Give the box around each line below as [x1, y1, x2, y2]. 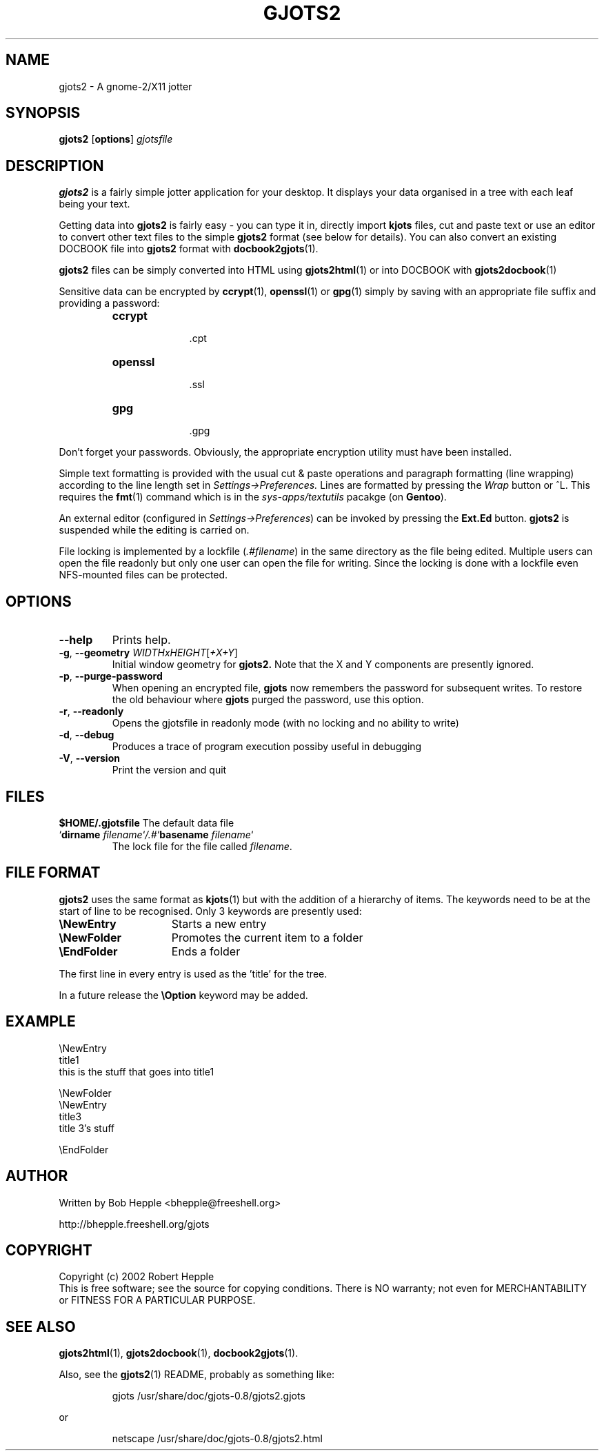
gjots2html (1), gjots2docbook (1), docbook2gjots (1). [59, 1347, 299, 1359]
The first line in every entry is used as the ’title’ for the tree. [59, 967, 328, 980]
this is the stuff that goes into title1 [59, 1065, 214, 1078]
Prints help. [112, 633, 171, 647]
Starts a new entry [171, 916, 267, 931]
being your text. [59, 198, 130, 210]
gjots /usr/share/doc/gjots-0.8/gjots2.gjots [112, 1390, 305, 1402]
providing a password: [59, 297, 160, 310]
